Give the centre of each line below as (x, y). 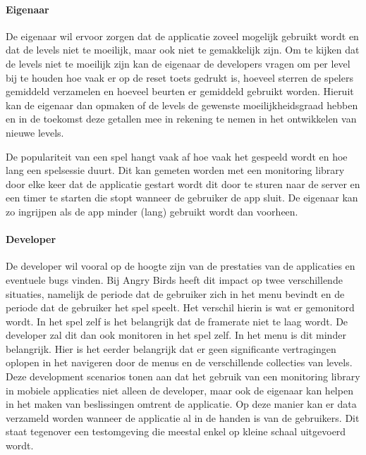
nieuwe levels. (35, 132)
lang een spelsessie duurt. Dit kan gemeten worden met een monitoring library (175, 170)
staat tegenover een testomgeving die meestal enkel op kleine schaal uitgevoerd (176, 431)
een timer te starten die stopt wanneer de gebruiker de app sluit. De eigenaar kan (182, 198)
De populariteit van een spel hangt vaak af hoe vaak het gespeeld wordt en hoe (177, 156)
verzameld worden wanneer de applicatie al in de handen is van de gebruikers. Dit (183, 417)
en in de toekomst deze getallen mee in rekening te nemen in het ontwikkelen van (181, 119)
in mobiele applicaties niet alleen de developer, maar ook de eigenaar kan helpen (179, 390)
